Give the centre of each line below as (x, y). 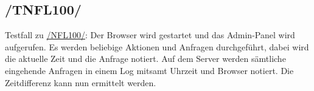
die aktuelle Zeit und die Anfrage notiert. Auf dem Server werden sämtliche (145, 59)
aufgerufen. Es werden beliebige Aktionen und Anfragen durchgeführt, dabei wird (157, 46)
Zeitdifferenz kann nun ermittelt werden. (81, 82)
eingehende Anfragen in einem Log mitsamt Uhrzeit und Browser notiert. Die (149, 70)
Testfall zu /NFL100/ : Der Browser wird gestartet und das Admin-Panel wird (150, 35)
